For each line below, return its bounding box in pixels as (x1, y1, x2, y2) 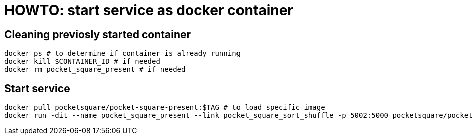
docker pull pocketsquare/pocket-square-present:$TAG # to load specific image (4, 103, 325, 112)
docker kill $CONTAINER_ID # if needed (4, 57, 160, 66)
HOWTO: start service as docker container (4, 2, 293, 19)
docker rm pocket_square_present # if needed (4, 65, 186, 74)
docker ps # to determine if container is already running (4, 49, 241, 58)
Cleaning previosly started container (4, 28, 191, 41)
